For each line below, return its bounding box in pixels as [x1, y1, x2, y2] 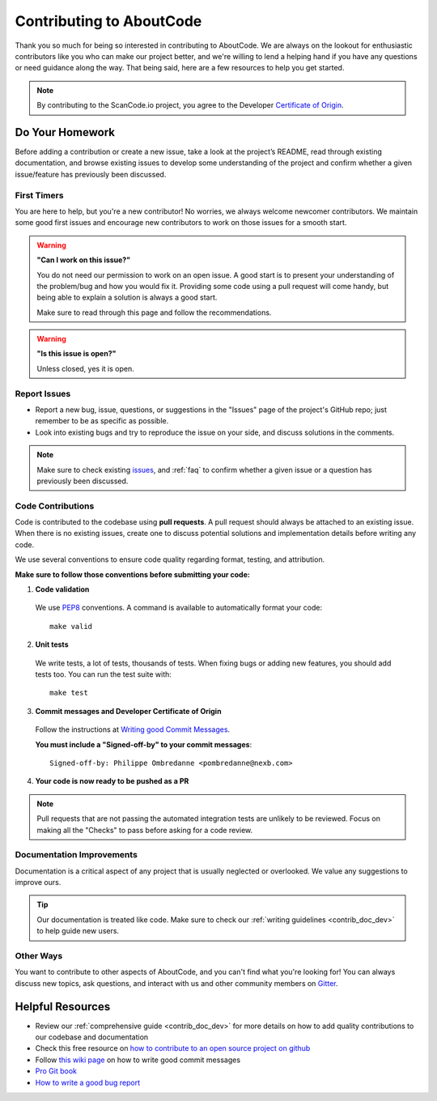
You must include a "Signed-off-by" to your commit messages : [35, 739, 252, 749]
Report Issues [15, 388, 71, 399]
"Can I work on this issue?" [36, 255, 131, 265]
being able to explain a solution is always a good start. [36, 292, 218, 303]
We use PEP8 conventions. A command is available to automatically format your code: [35, 603, 323, 613]
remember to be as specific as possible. [35, 416, 169, 426]
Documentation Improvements [15, 849, 138, 861]
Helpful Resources [15, 1000, 111, 1014]
